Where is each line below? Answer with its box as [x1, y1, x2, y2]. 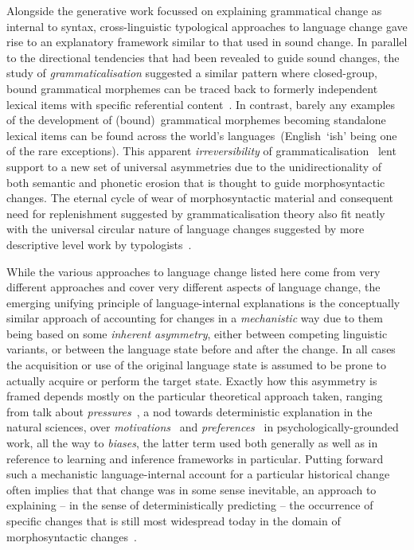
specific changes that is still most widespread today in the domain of [6, 513, 341, 529]
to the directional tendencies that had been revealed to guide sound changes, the [6, 49, 400, 65]
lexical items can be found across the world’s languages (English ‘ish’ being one [6, 127, 397, 143]
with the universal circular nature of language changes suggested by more [6, 220, 365, 237]
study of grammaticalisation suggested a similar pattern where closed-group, [6, 64, 377, 81]
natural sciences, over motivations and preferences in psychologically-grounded [6, 419, 399, 435]
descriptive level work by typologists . [6, 236, 192, 252]
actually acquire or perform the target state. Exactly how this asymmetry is [6, 372, 377, 388]
